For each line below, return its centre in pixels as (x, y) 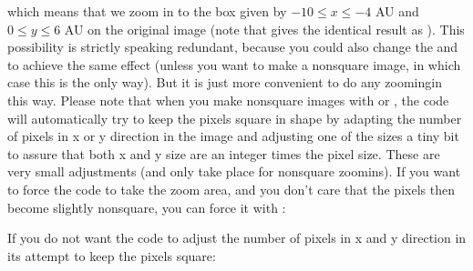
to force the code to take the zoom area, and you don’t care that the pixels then (231, 189)
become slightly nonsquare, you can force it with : (147, 207)
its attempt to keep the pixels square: (112, 255)
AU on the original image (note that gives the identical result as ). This (264, 29)
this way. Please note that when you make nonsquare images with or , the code (228, 100)
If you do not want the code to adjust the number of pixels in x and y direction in (237, 238)
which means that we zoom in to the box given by (147, 11)
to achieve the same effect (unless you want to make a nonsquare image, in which (234, 64)
